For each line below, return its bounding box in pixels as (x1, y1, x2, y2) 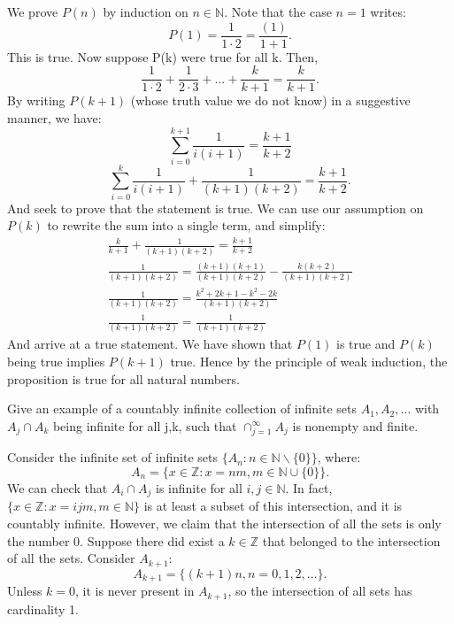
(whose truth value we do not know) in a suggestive (130, 91, 411, 110)
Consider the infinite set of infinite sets (7, 448, 218, 466)
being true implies (7, 351, 105, 370)
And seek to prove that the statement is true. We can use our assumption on (7, 198, 424, 217)
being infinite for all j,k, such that (52, 416, 237, 435)
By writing (7, 91, 65, 110)
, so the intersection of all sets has (227, 582, 412, 600)
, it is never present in (75, 582, 195, 600)
